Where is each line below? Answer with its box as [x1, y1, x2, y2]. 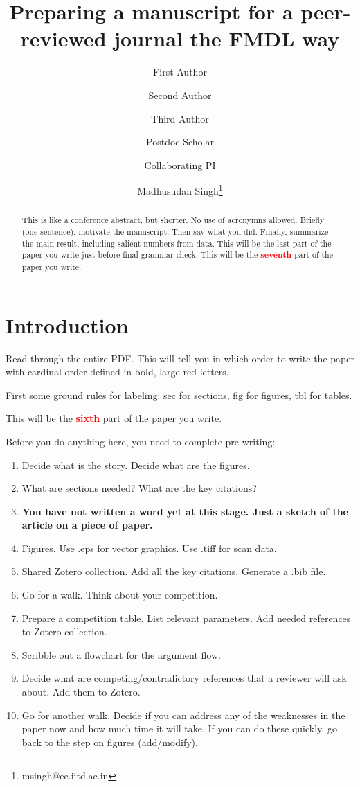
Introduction [6, 310, 129, 339]
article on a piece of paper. [21, 518, 153, 532]
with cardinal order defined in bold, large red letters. [6, 364, 229, 379]
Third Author [151, 111, 209, 125]
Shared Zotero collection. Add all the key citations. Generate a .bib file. [21, 564, 326, 578]
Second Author [148, 87, 212, 102]
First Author [153, 64, 207, 79]
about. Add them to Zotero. [21, 684, 141, 699]
